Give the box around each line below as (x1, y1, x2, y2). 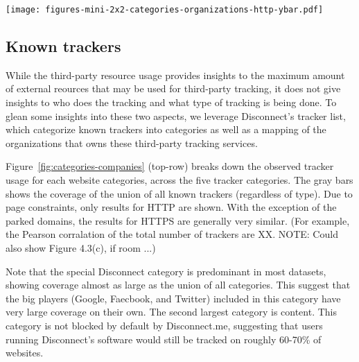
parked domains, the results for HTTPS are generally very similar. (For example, (6, 213, 350, 227)
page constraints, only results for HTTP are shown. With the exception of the (6, 200, 337, 214)
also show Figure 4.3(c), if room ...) (6, 240, 156, 255)
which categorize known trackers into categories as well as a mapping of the (6, 122, 326, 137)
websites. (6, 345, 44, 360)
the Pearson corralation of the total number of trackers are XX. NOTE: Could (6, 227, 338, 241)
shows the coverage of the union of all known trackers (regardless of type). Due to (6, 186, 353, 200)
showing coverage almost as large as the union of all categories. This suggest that (6, 277, 351, 292)
